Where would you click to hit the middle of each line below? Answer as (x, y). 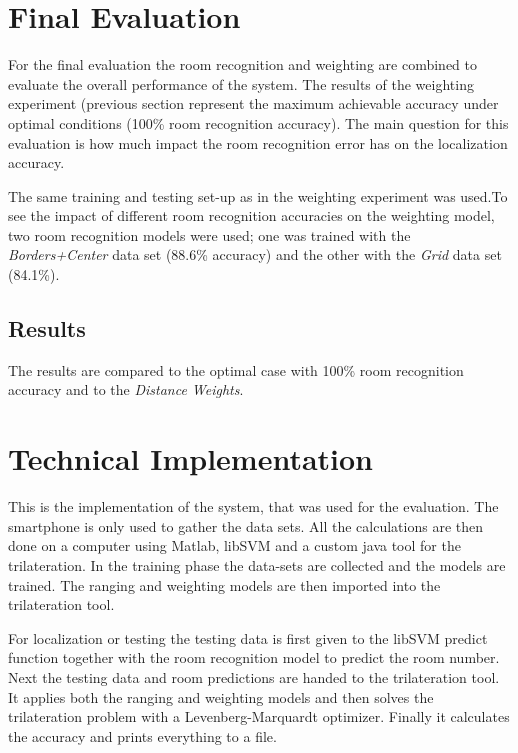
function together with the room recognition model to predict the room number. (254, 657)
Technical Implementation (191, 458)
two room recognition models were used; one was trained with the (209, 234)
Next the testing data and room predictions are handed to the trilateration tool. (254, 676)
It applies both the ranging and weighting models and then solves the (221, 696)
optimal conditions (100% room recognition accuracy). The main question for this (258, 122)
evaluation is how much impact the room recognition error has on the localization (258, 142)
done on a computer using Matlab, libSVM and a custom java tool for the (234, 545)
